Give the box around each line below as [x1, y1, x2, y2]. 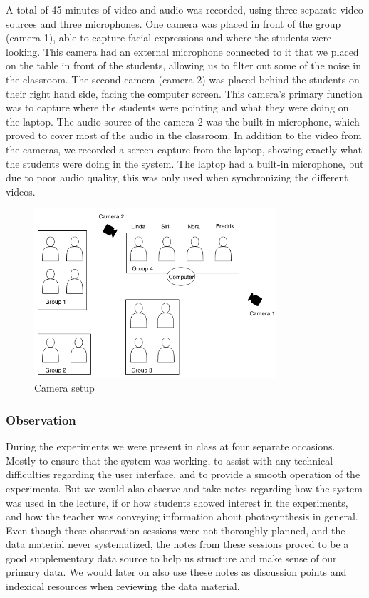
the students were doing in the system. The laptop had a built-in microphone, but [6, 156, 364, 171]
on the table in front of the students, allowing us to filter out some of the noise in [6, 58, 362, 73]
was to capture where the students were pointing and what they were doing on [6, 100, 349, 115]
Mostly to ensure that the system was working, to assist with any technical [6, 452, 333, 467]
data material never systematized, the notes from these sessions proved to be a [6, 537, 349, 552]
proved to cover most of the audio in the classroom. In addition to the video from [6, 128, 362, 143]
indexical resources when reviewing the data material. [6, 579, 240, 594]
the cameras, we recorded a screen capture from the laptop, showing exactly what [6, 141, 363, 156]
